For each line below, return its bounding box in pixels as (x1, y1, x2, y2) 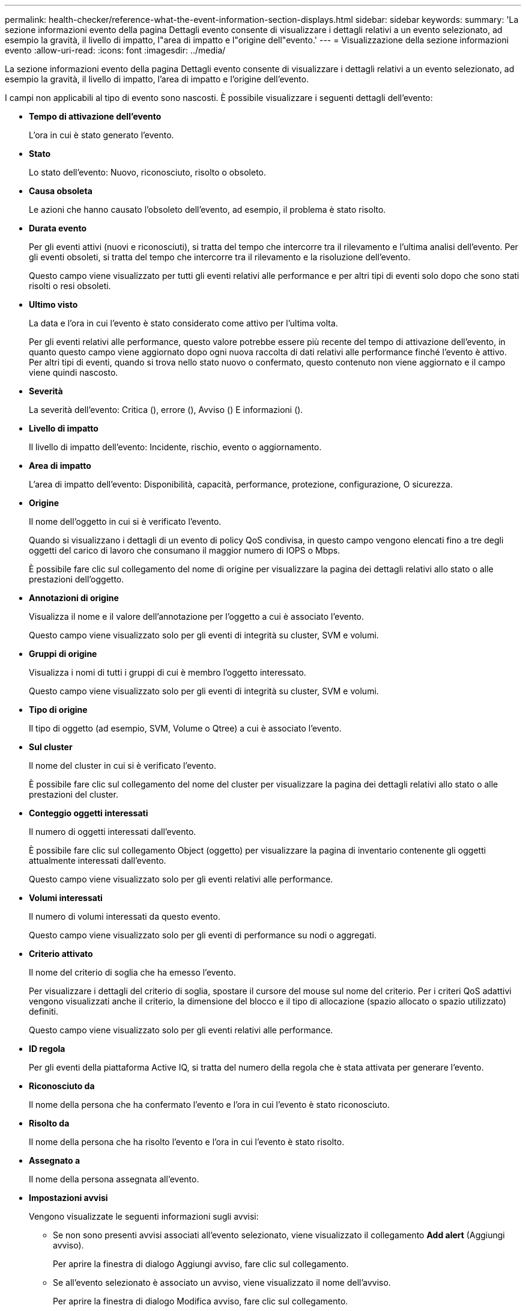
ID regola (29, 1044, 65, 1054)
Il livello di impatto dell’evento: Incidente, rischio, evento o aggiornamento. (29, 442, 322, 452)
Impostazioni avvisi (29, 1193, 108, 1203)
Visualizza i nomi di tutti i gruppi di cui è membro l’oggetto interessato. (29, 667, 306, 677)
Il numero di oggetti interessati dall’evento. (29, 827, 196, 837)
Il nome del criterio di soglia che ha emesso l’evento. (29, 967, 236, 977)
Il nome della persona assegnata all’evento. (29, 1174, 199, 1184)
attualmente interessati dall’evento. (29, 855, 166, 866)
